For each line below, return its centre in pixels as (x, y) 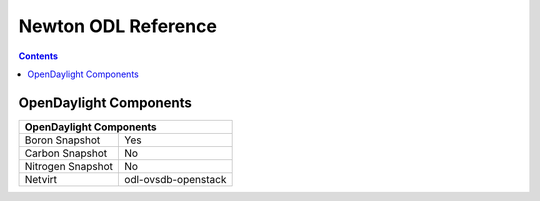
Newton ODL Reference (117, 26)
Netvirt (41, 179)
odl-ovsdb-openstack (175, 179)
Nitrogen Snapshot (69, 166)
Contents (38, 56)
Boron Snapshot (62, 140)
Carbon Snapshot (66, 153)
